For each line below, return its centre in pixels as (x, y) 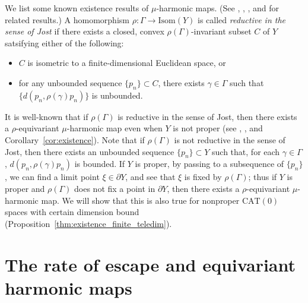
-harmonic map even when (115, 128)
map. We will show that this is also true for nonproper (140, 200)
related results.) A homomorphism (67, 19)
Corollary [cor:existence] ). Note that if (75, 139)
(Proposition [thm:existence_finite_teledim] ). (88, 223)
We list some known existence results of (77, 8)
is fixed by (203, 177)
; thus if (263, 177)
